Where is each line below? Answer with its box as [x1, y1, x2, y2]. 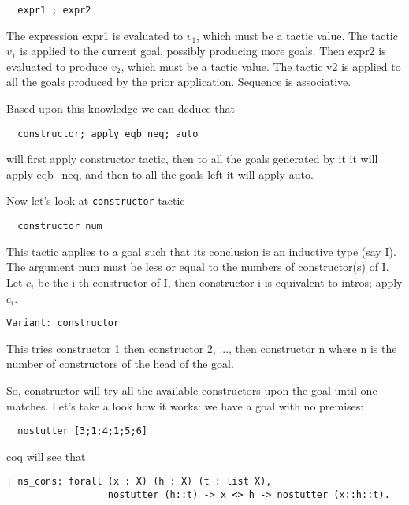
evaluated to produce [6, 58, 108, 74]
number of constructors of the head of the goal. [6, 355, 234, 372]
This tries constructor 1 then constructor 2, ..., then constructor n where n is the [6, 340, 397, 356]
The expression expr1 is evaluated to [6, 27, 183, 43]
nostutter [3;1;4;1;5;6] [17, 425, 147, 437]
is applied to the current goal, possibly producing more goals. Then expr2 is [20, 43, 386, 59]
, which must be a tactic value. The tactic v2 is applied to [121, 58, 401, 74]
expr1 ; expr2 [17, 5, 91, 16]
